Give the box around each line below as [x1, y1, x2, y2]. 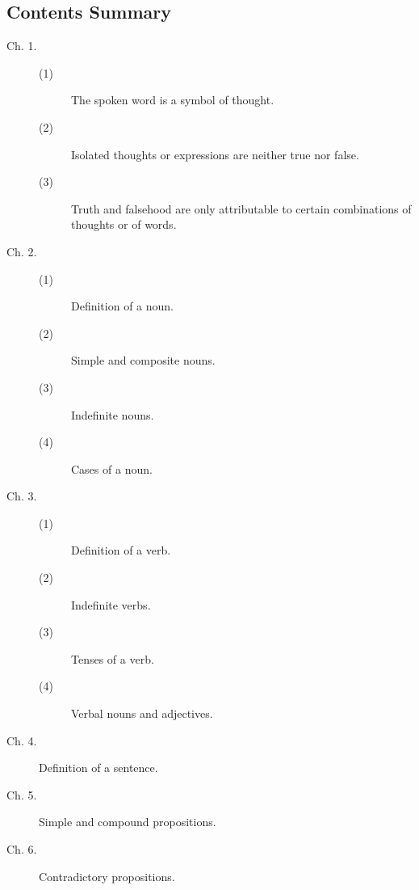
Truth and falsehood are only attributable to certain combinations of [71, 200, 412, 217]
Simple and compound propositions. [39, 813, 216, 830]
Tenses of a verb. [71, 650, 154, 667]
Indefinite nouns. [71, 406, 154, 423]
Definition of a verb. [71, 542, 171, 559]
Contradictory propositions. [39, 867, 175, 884]
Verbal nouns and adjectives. [71, 705, 213, 722]
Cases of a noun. [71, 460, 153, 477]
